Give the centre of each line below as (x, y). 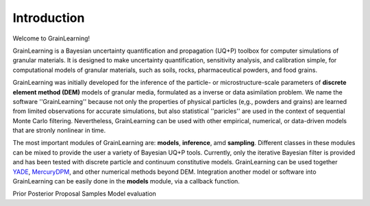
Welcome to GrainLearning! (51, 38)
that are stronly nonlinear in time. (59, 131)
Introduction (49, 18)
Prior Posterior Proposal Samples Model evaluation (85, 194)
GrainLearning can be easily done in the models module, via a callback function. (126, 181)
